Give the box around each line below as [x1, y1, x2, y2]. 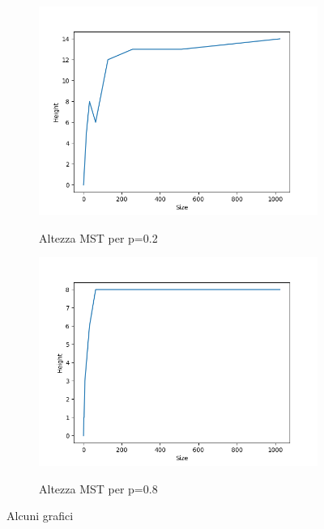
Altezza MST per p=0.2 [39, 229, 158, 246]
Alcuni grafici [6, 507, 74, 524]
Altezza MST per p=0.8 [39, 480, 158, 497]
